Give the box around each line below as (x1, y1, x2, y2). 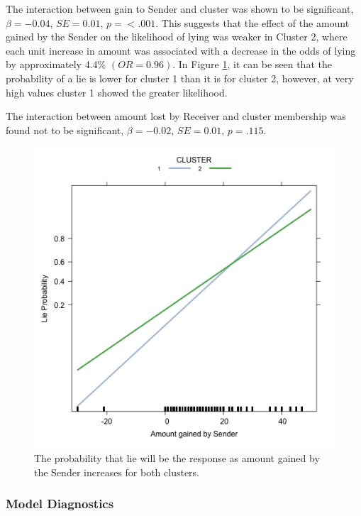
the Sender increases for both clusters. (34, 464, 200, 479)
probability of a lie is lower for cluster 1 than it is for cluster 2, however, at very (6, 70, 354, 85)
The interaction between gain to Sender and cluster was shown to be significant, (6, 1, 354, 16)
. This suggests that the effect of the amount (155, 15, 350, 30)
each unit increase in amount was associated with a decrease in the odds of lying (6, 43, 356, 57)
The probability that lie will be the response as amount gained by (34, 450, 320, 465)
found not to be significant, (6, 122, 124, 137)
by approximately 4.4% (6, 57, 106, 72)
